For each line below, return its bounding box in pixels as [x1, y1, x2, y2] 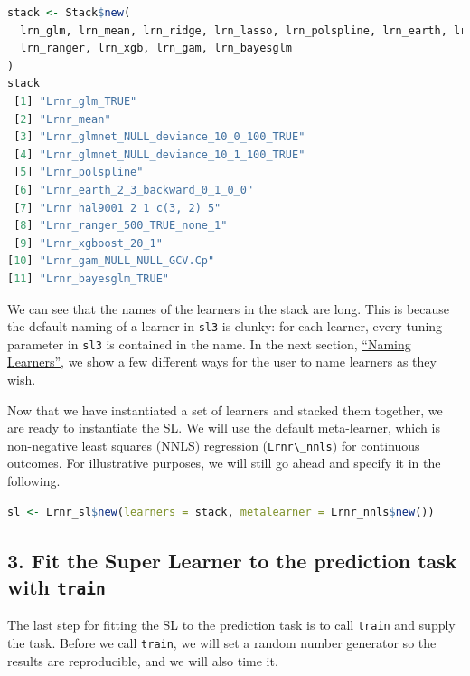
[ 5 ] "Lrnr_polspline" [14, 166, 144, 179]
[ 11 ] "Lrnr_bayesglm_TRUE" [7, 271, 170, 285]
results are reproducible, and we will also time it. [7, 651, 278, 670]
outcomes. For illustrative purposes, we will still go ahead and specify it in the [7, 453, 441, 472]
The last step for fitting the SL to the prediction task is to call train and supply [7, 615, 456, 634]
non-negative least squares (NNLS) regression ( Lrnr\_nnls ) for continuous [7, 435, 420, 454]
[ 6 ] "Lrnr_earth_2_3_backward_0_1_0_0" [14, 183, 254, 196]
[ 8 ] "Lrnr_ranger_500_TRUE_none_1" [14, 219, 228, 233]
